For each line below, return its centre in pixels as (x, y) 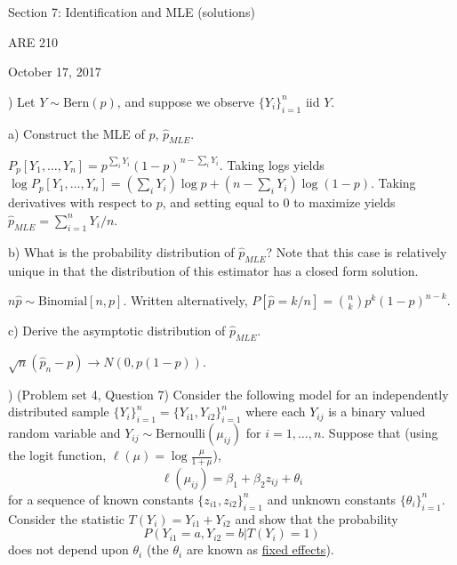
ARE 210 (33, 41)
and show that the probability (317, 518)
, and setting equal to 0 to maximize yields (279, 202)
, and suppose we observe (186, 101)
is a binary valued (377, 412)
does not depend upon (68, 549)
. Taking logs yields (272, 164)
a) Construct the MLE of (76, 133)
